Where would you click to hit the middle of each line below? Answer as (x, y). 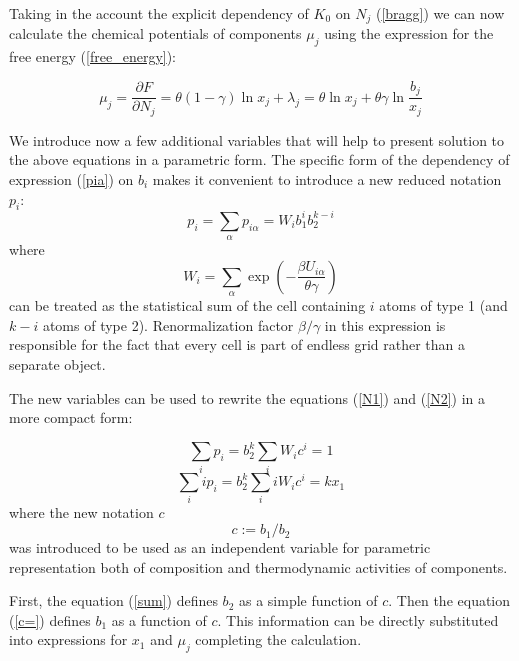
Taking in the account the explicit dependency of (159, 13)
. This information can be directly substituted (358, 619)
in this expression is (385, 324)
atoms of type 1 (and (443, 305)
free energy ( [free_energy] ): (93, 56)
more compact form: (71, 417)
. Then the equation (449, 600)
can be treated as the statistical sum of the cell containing (187, 305)
